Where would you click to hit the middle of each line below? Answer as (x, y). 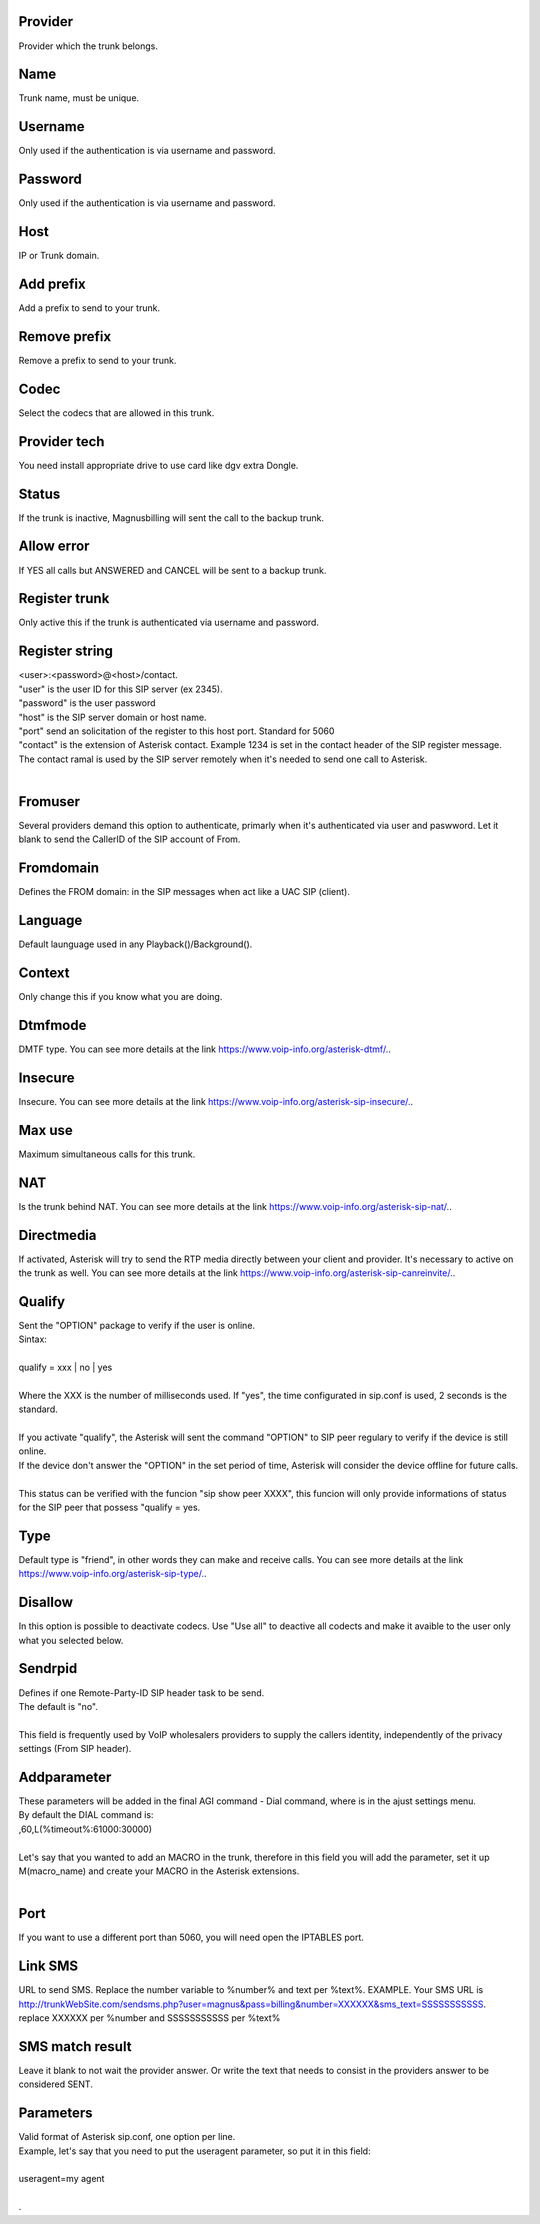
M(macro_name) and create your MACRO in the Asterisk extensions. (159, 1871)
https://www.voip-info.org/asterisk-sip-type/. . (112, 1574)
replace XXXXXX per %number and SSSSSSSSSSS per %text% (149, 2017)
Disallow (46, 1602)
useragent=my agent (61, 2179)
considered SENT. (56, 2084)
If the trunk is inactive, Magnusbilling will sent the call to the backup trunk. (171, 517)
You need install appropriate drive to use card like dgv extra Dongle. (158, 465)
